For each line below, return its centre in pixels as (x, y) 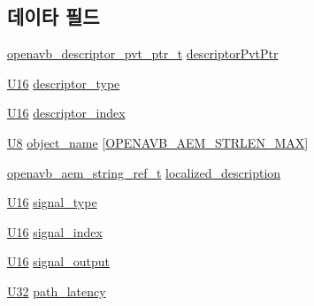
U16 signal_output (58, 261)
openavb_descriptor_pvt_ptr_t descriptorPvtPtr (143, 54)
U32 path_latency (57, 291)
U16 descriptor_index (66, 113)
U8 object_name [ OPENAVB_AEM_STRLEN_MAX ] (158, 142)
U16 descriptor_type (64, 83)
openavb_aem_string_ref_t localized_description (144, 172)
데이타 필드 (54, 16)
